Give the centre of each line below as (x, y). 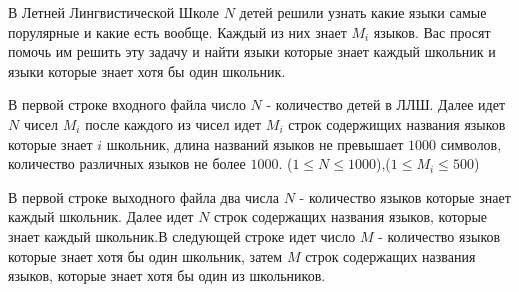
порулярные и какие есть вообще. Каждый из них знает (177, 31)
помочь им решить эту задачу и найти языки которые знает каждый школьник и (252, 51)
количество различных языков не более (127, 163)
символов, (471, 143)
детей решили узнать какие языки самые (363, 12)
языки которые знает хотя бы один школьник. (147, 70)
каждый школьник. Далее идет (101, 216)
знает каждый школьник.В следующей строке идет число (182, 235)
